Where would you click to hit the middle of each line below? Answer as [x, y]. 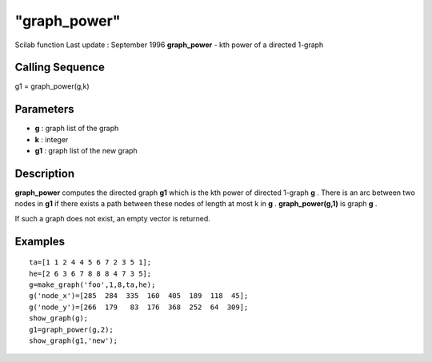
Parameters [44, 109]
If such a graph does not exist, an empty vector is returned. [113, 218]
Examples [40, 241]
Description [45, 173]
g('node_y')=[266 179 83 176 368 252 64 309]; [139, 307]
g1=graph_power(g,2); [71, 329]
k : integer [52, 139]
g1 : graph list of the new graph [86, 151]
